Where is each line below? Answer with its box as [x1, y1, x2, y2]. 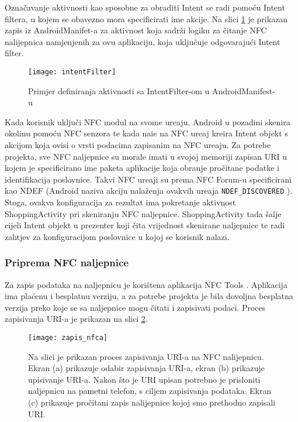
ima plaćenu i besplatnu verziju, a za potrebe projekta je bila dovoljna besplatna [5, 290, 293, 302]
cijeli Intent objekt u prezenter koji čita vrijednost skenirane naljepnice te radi [5, 219, 285, 231]
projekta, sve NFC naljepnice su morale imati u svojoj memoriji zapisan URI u [5, 150, 287, 162]
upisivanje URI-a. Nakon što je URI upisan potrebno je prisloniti [28, 373, 261, 385]
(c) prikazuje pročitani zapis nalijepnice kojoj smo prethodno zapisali [28, 396, 276, 409]
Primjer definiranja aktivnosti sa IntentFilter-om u [28, 84, 210, 97]
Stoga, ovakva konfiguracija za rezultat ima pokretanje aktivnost [5, 196, 236, 208]
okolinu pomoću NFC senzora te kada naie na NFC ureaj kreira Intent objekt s [5, 127, 288, 139]
